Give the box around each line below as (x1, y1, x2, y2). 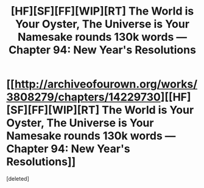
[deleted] (6, 175, 29, 182)
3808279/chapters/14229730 (6, 90, 161, 104)
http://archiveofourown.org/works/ (14, 77, 198, 91)
